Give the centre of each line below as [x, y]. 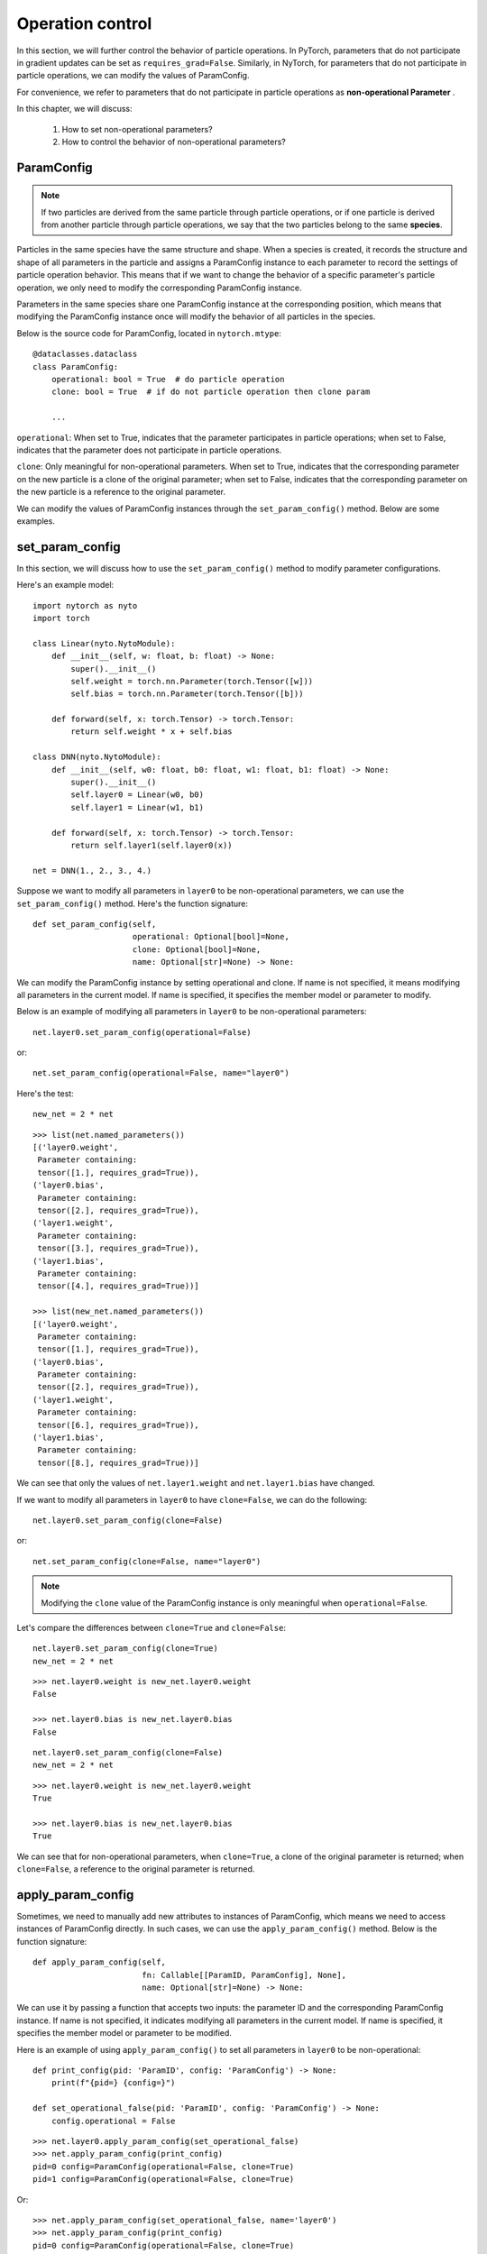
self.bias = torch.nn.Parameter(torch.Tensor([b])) [187, 694]
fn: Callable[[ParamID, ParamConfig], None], [244, 1975]
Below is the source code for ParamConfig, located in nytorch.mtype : [149, 333]
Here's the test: [45, 1093]
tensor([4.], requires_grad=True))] [119, 1286]
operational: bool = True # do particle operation [168, 379]
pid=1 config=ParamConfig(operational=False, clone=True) [164, 2179]
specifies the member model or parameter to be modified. [124, 2033]
